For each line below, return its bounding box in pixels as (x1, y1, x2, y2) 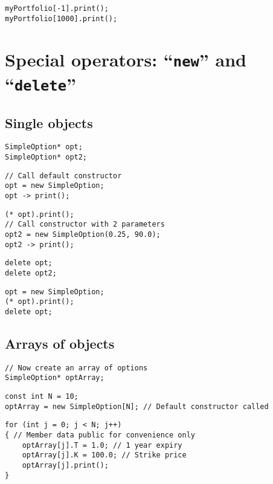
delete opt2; (5, 268, 57, 277)
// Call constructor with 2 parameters (5, 220, 165, 229)
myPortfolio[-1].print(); (5, 4, 109, 13)
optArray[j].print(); (22, 460, 109, 469)
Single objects (5, 113, 93, 132)
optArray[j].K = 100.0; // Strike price (22, 451, 187, 460)
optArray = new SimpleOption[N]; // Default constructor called (5, 402, 269, 411)
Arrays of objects (5, 334, 115, 352)
